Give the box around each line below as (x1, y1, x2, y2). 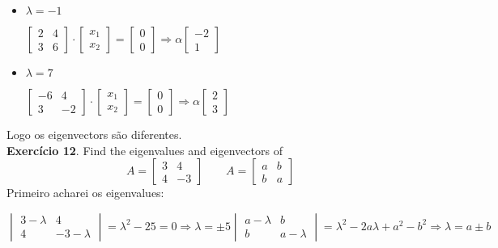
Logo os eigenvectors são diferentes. (6, 126, 182, 142)
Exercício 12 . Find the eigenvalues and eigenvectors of (6, 141, 283, 158)
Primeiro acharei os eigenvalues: (6, 184, 164, 201)
